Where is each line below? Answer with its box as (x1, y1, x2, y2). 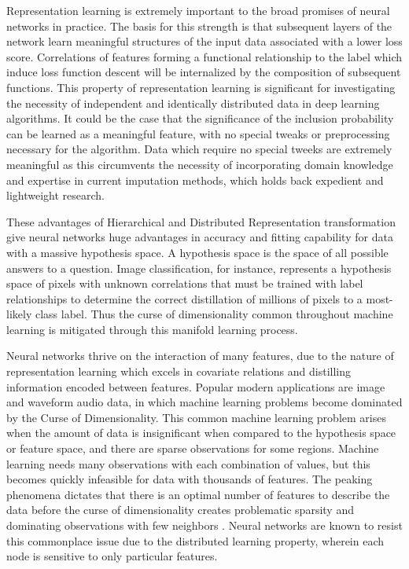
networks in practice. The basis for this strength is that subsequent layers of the (6, 17, 392, 34)
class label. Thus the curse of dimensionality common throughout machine (35, 306, 393, 322)
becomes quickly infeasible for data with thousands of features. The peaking (6, 471, 373, 487)
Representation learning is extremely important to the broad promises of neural (6, 2, 390, 18)
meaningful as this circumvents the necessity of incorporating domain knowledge (6, 156, 393, 172)
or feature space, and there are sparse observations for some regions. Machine (6, 440, 379, 457)
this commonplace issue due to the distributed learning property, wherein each (6, 532, 385, 549)
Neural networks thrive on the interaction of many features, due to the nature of (6, 347, 394, 364)
